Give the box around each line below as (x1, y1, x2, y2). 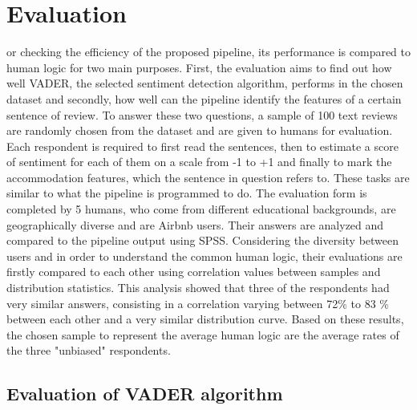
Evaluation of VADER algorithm (6, 381, 283, 406)
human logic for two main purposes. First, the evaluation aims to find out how (6, 59, 392, 75)
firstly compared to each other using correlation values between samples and (6, 263, 381, 280)
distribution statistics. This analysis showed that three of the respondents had (6, 279, 390, 296)
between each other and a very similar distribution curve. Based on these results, (6, 311, 404, 327)
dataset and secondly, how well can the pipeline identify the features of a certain (6, 90, 402, 107)
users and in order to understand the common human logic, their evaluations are (6, 247, 403, 264)
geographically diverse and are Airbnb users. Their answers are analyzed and (6, 216, 384, 233)
